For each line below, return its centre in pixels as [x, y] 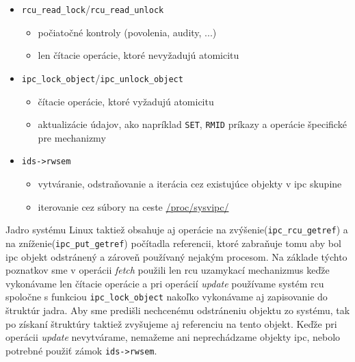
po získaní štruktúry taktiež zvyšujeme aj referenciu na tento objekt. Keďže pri [171, 323]
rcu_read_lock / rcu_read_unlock [93, 9]
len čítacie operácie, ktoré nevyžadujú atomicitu [139, 55]
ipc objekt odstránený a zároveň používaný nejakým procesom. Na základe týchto [176, 256]
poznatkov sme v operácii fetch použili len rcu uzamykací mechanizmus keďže [168, 270]
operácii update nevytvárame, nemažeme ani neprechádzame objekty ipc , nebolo [173, 337]
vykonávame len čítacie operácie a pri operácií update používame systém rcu [165, 283]
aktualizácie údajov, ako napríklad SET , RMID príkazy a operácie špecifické [192, 124]
